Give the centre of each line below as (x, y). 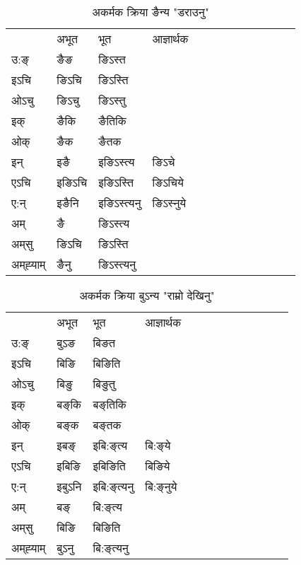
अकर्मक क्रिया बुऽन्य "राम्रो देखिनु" (147, 295)
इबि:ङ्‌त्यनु (113, 486)
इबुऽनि (69, 486)
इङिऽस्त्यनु (120, 203)
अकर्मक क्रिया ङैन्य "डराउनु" (150, 12)
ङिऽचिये (168, 182)
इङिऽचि (72, 182)
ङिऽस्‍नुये (169, 203)
